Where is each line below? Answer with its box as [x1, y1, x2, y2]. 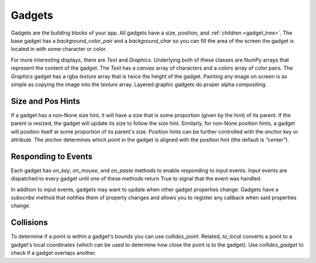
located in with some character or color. [11, 46, 107, 53]
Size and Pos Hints [11, 96, 80, 106]
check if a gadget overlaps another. [11, 250, 97, 257]
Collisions [11, 217, 48, 228]
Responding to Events [11, 151, 93, 161]
